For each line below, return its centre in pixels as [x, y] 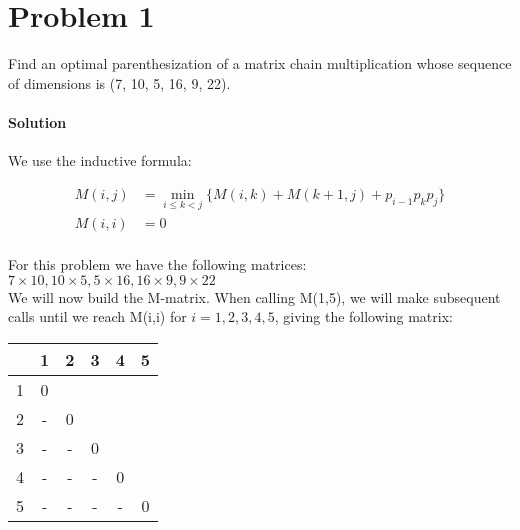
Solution [37, 121]
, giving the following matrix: [363, 316]
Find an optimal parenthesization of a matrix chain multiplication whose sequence [260, 63]
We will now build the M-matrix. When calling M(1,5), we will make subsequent [254, 296]
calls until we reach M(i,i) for [97, 316]
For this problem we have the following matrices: [157, 264]
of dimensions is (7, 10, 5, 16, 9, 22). [119, 82]
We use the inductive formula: [100, 160]
